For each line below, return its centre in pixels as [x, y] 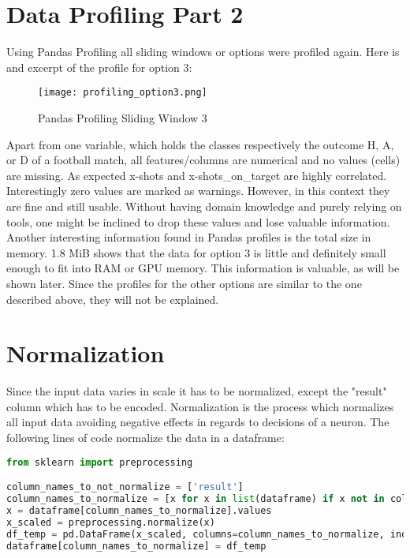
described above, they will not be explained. [113, 299]
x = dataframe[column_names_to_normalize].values [139, 510]
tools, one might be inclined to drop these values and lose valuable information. [198, 221]
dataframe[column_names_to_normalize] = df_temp [136, 546]
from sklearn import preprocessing [100, 462]
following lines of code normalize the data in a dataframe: [145, 437]
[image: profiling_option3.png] [123, 93]
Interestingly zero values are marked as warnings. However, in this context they [198, 191]
